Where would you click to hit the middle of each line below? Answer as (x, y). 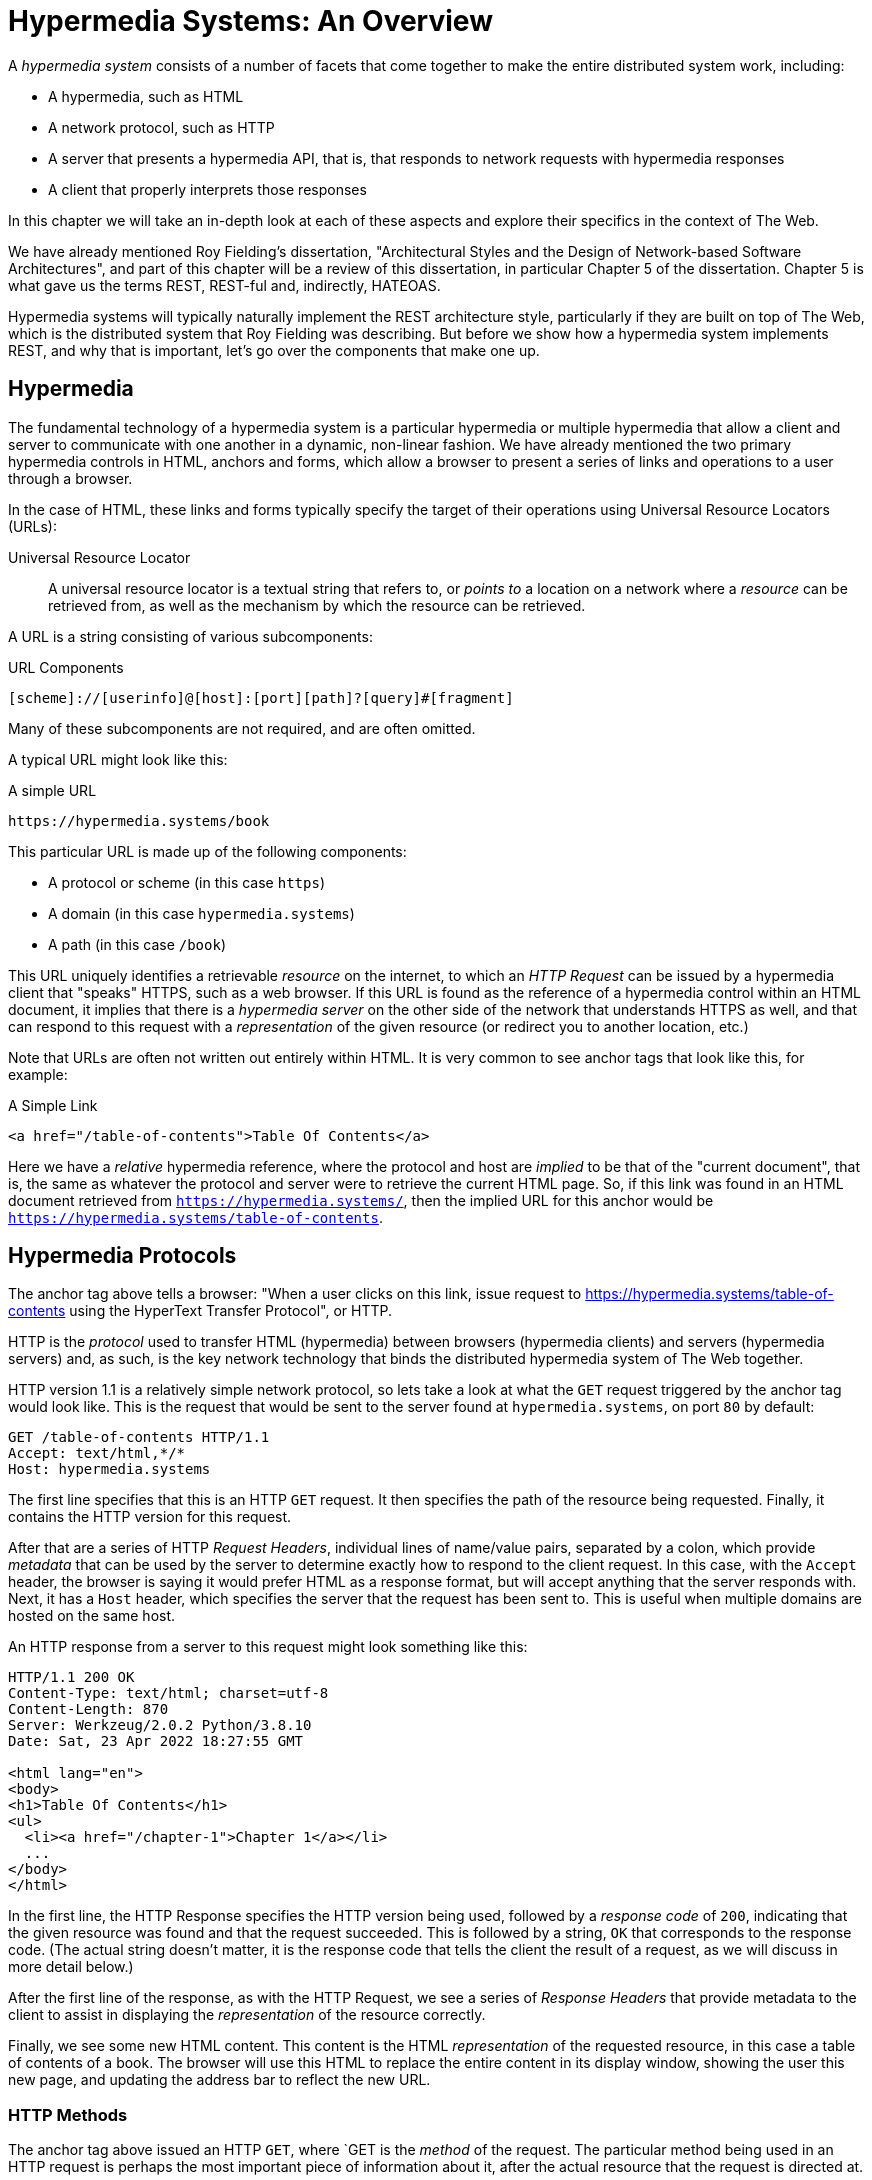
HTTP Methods (68, 2114)
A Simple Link (53, 1105)
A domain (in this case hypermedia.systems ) (201, 913)
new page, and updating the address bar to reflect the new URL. (219, 2080)
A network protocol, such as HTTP (161, 127)
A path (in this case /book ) (137, 944)
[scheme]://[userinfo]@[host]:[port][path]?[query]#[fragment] (261, 697)
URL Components (66, 667)
